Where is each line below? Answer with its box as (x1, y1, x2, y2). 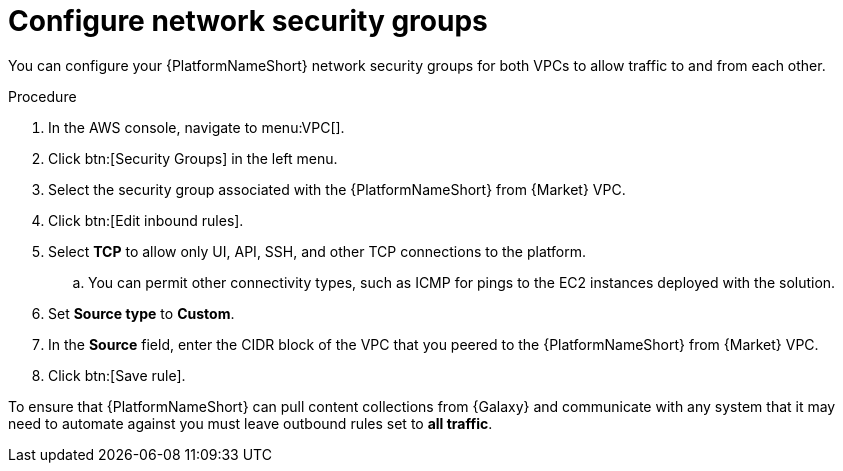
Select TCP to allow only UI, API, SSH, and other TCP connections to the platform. (48, 242, 586, 260)
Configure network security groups (8, 4, 488, 38)
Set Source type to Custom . (48, 304, 235, 322)
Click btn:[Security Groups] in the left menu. (48, 149, 338, 167)
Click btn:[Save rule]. (48, 366, 186, 384)
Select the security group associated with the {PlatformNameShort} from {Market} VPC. (48, 180, 626, 198)
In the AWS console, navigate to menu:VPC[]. (48, 118, 345, 136)
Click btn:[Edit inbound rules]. (48, 211, 244, 229)
